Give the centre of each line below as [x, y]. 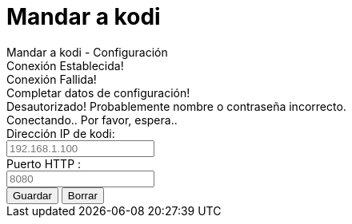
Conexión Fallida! [52, 79]
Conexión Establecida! [65, 65]
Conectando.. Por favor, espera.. [92, 120]
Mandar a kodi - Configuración [87, 52]
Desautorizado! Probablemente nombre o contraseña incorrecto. [176, 106]
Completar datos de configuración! [98, 92]
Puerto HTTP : [44, 163]
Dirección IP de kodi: [61, 133]
